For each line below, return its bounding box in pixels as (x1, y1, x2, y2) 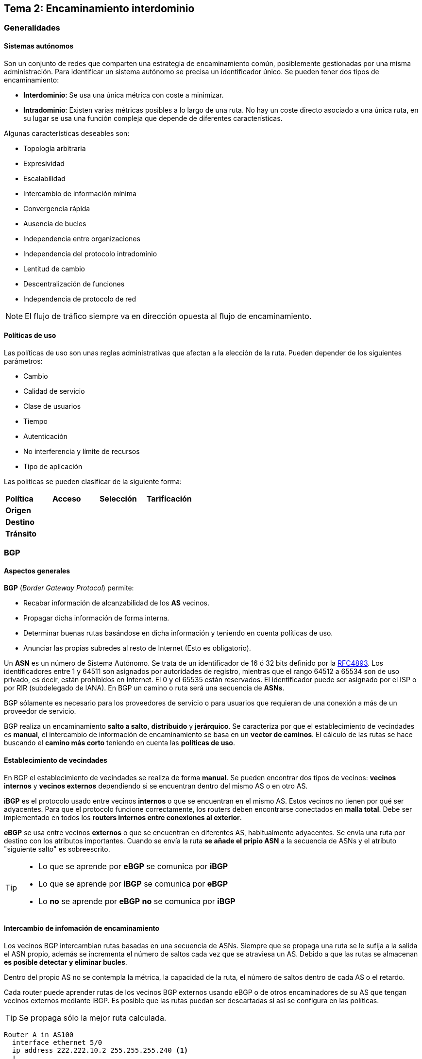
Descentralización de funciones (23, 279, 125, 288)
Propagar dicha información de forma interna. (23, 614, 169, 622)
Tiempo (23, 417, 48, 425)
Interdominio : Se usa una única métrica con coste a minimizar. (23, 90, 224, 99)
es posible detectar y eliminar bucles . (4, 958, 127, 966)
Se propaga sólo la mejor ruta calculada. (19, 1012, 167, 1023)
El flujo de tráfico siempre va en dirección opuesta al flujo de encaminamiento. (25, 311, 312, 321)
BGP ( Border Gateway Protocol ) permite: (4, 584, 134, 592)
